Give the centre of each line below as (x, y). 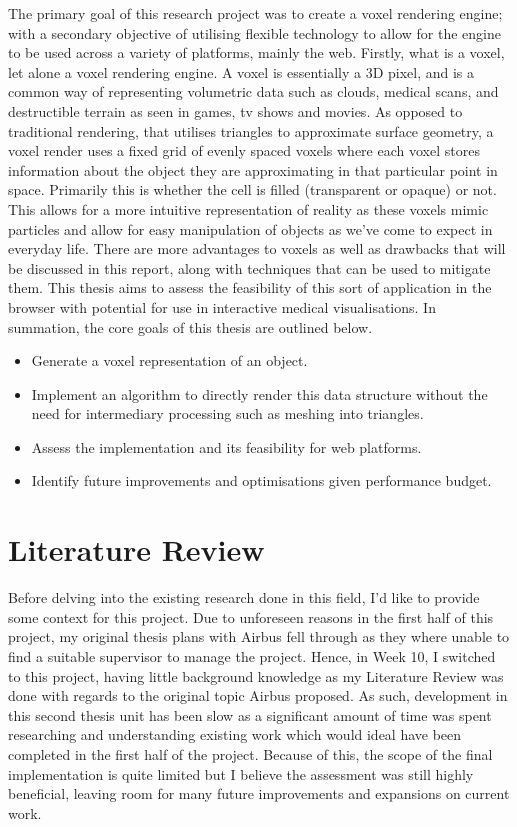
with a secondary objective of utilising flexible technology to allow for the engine (254, 32)
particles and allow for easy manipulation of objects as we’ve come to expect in (250, 228)
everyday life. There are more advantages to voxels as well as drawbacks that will (257, 248)
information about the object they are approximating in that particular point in (253, 169)
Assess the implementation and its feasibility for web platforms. (226, 446)
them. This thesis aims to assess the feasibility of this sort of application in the (250, 287)
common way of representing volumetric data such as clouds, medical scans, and (253, 91)
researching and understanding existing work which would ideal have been (235, 734)
